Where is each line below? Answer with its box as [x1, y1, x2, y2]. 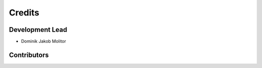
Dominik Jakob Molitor [21, 39, 66, 44]
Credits [9, 7, 40, 18]
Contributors [9, 51, 49, 59]
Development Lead [9, 26, 67, 34]
